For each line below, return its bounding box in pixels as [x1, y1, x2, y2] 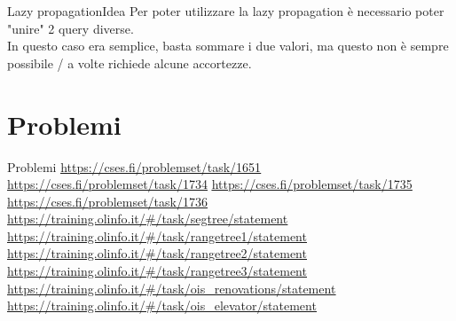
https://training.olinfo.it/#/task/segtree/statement [7, 209, 288, 228]
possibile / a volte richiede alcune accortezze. [7, 53, 252, 72]
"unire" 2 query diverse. [7, 19, 134, 37]
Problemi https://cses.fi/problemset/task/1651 [7, 157, 262, 176]
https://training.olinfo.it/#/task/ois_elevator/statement [7, 296, 317, 315]
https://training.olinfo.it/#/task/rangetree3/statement [7, 262, 307, 280]
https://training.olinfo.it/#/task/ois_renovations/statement [7, 278, 336, 297]
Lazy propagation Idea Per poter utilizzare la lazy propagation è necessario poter [7, 2, 444, 20]
